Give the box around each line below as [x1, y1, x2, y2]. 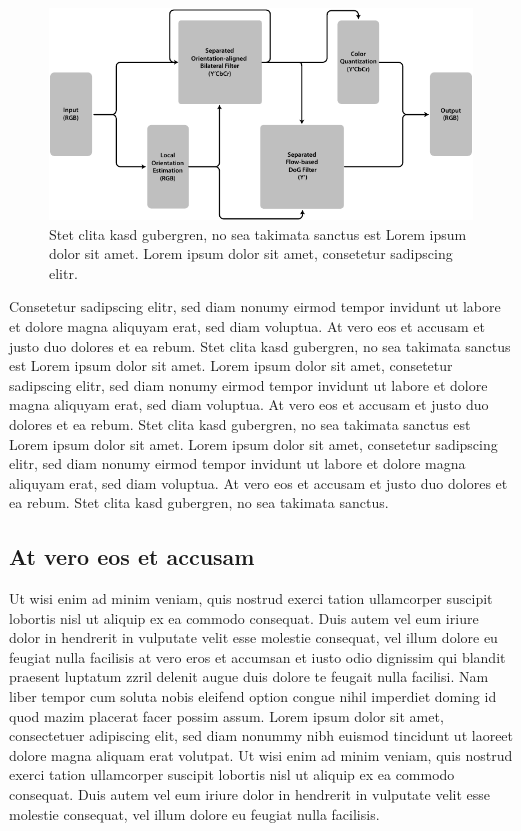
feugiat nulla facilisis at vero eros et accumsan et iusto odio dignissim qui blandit [9, 646, 506, 667]
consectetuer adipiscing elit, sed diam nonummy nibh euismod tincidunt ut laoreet [9, 725, 514, 746]
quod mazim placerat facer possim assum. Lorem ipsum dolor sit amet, [9, 705, 444, 726]
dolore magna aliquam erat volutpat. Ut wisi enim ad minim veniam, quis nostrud [9, 744, 513, 765]
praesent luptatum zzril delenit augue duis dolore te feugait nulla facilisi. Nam [9, 666, 489, 687]
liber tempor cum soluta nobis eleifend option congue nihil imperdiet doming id [9, 686, 497, 707]
